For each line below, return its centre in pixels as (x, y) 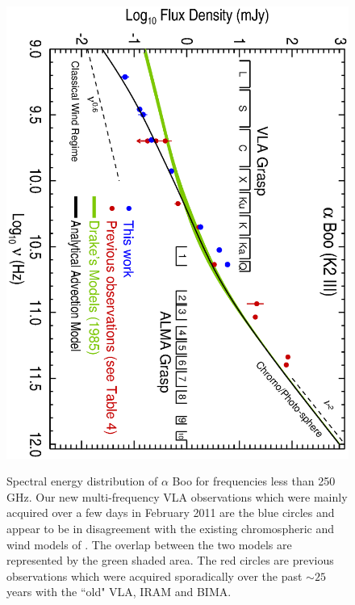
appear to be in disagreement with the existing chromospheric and (170, 529)
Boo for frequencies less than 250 (254, 481)
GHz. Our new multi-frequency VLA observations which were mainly (177, 496)
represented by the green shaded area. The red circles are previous (170, 560)
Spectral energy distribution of (82, 481)
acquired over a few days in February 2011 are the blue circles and (171, 513)
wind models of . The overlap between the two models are (149, 544)
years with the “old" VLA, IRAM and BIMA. (119, 592)
